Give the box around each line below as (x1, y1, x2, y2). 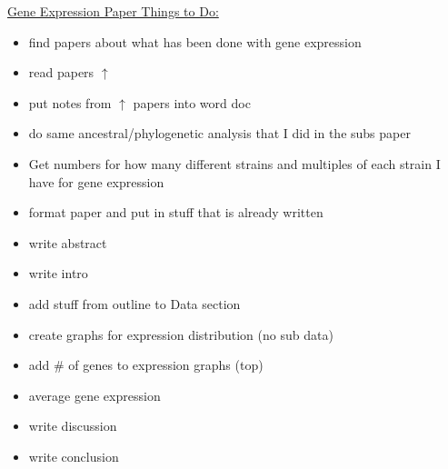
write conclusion (28, 446, 119, 465)
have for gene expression (28, 172, 164, 191)
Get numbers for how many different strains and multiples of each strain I (28, 154, 441, 173)
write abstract (28, 233, 107, 252)
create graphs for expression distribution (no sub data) (28, 324, 334, 344)
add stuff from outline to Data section (28, 294, 241, 313)
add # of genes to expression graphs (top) (28, 355, 264, 374)
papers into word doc (133, 93, 251, 112)
